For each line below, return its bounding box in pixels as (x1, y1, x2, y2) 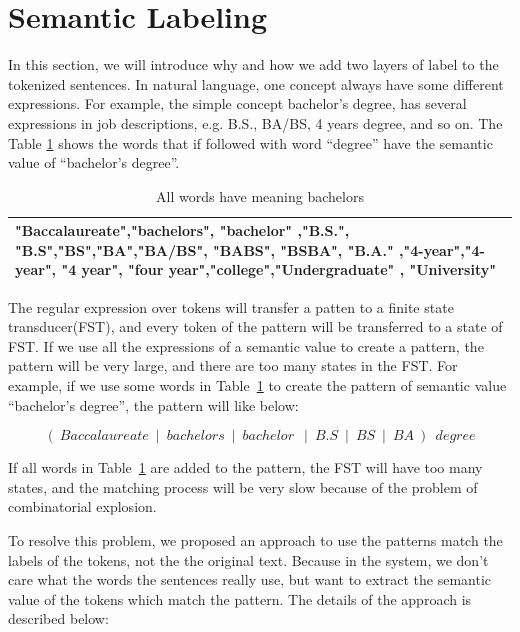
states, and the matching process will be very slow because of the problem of (8, 476, 478, 497)
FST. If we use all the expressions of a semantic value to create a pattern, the (8, 335, 484, 356)
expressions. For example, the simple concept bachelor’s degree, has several (8, 93, 467, 114)
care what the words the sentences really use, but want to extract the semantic (8, 569, 492, 590)
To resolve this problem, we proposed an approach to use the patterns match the (8, 529, 503, 550)
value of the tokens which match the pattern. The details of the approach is (8, 588, 472, 609)
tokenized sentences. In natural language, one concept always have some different (8, 73, 504, 94)
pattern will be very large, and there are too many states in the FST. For (8, 355, 458, 376)
